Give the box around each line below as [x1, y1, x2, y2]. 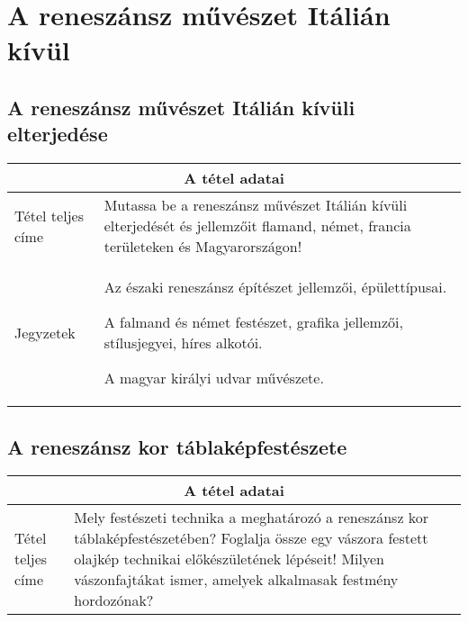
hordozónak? [74, 590, 154, 611]
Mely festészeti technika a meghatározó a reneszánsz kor [74, 507, 429, 528]
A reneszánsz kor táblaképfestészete [7, 432, 347, 460]
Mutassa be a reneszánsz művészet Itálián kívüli [103, 194, 408, 216]
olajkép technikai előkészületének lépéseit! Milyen [74, 548, 384, 570]
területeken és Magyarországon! [103, 236, 302, 257]
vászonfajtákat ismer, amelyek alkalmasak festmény [74, 569, 399, 590]
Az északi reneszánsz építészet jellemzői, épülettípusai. [103, 276, 447, 298]
